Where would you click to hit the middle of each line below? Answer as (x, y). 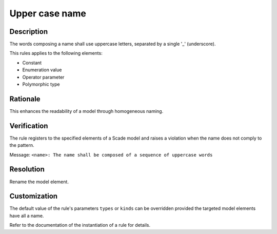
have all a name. (27, 216)
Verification (29, 126)
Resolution (27, 169)
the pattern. (22, 145)
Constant (32, 63)
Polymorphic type (41, 84)
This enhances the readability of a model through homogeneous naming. (86, 111)
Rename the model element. (39, 182)
